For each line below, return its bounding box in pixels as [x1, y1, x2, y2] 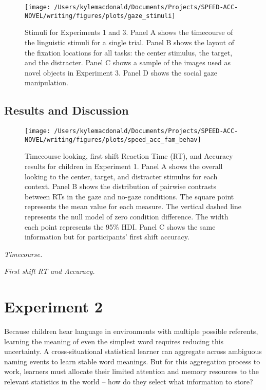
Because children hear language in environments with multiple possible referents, [4, 326, 258, 337]
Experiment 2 [4, 296, 103, 317]
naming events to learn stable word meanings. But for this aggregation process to [4, 356, 260, 366]
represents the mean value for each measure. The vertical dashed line [25, 201, 242, 212]
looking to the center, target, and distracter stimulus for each [25, 171, 218, 181]
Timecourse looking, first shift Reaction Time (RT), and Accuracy [25, 151, 233, 161]
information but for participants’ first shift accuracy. [25, 231, 189, 242]
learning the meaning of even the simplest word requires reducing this [4, 336, 224, 346]
